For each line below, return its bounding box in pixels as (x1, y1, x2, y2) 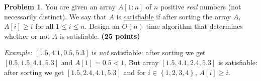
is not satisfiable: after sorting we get (92, 47, 206, 58)
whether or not (4, 30, 50, 41)
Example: (4, 47, 33, 58)
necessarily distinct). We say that (4, 11, 107, 21)
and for (123, 67, 146, 77)
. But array (124, 57, 159, 67)
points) (115, 30, 140, 41)
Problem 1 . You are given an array (4, 1, 116, 11)
